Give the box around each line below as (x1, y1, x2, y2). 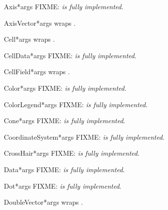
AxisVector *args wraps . (4, 17, 76, 28)
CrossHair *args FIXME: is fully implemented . (4, 148, 139, 158)
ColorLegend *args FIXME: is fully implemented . (4, 99, 148, 109)
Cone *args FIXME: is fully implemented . (4, 115, 125, 126)
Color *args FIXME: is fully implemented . (4, 82, 126, 93)
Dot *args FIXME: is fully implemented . (4, 180, 122, 191)
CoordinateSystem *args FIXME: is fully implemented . (4, 131, 165, 142)
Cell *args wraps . (4, 34, 55, 44)
